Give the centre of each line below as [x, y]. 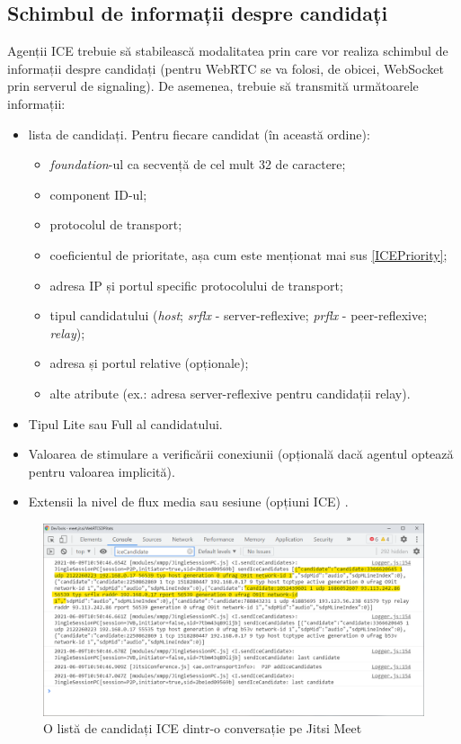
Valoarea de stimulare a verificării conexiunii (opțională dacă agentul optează [241, 454]
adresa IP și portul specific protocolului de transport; [196, 285]
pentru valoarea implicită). [102, 471]
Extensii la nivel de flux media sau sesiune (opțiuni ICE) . [188, 502]
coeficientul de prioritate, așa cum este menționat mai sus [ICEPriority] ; [248, 254]
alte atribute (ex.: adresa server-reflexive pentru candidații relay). [230, 393]
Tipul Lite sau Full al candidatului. [125, 423]
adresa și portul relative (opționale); [149, 363]
